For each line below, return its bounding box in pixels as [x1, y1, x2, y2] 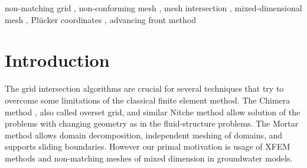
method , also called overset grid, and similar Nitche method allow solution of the [5, 105, 301, 118]
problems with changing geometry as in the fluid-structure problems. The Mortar [5, 117, 299, 130]
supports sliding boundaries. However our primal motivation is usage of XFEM [5, 140, 290, 153]
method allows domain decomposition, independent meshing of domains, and [5, 128, 283, 141]
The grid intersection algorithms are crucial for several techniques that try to [5, 82, 284, 95]
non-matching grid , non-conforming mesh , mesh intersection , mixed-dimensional [5, 2, 302, 14]
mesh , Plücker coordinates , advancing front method [5, 13, 197, 25]
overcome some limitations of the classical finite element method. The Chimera [5, 93, 290, 106]
